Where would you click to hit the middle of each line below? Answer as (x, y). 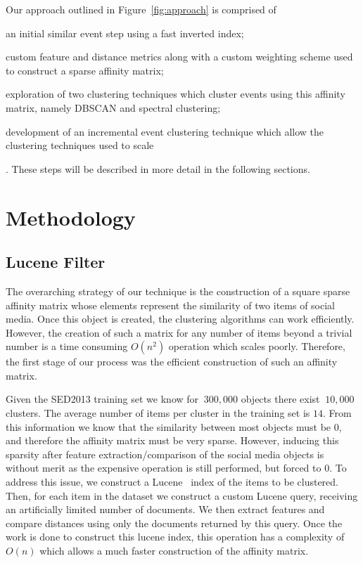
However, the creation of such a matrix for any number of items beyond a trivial (179, 332)
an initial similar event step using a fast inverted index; (125, 33)
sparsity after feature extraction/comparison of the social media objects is (165, 454)
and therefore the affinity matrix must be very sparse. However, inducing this (172, 440)
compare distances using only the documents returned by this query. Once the (174, 523)
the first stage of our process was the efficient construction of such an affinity (172, 362)
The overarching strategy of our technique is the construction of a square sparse (178, 291)
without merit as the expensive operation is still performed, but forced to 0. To (176, 468)
